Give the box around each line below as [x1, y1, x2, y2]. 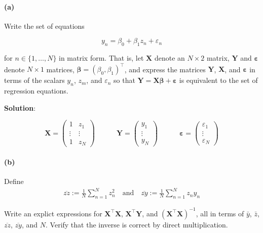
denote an [154, 53, 185, 63]
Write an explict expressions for [4, 208, 102, 218]
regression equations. [4, 85, 68, 96]
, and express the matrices [124, 64, 206, 74]
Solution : [4, 102, 36, 113]
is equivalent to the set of [179, 75, 258, 85]
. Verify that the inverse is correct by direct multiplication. [46, 219, 228, 229]
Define [4, 176, 24, 187]
